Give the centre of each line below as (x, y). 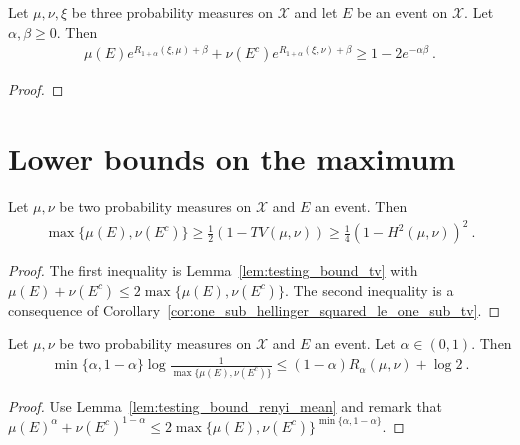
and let (316, 12)
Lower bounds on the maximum (232, 158)
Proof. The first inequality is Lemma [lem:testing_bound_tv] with (213, 270)
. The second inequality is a (369, 289)
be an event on (402, 12)
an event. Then (361, 206)
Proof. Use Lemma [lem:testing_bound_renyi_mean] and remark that (225, 405)
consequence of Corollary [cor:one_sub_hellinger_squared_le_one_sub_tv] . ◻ (254, 309)
